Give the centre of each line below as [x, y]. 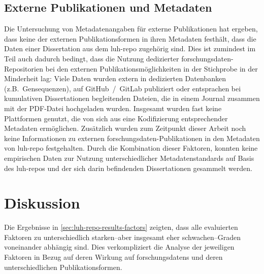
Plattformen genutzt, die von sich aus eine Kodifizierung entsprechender [116, 118]
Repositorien [24, 68]
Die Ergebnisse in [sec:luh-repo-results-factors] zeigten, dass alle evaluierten [121, 227]
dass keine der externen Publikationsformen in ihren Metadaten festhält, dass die [130, 38]
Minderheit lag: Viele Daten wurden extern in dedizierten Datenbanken [115, 78]
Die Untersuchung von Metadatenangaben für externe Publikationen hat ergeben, [131, 29]
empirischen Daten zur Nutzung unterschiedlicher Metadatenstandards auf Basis [129, 158]
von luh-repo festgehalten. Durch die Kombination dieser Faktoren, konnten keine [131, 148]
